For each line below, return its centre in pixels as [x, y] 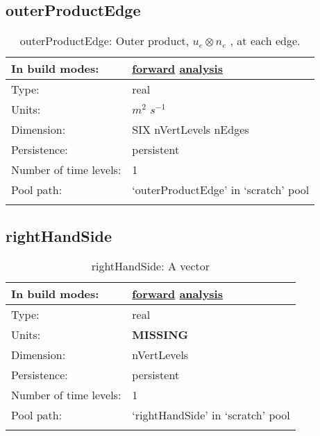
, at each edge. [265, 41]
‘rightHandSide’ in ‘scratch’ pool [211, 415]
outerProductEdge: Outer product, [104, 41]
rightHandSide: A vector [151, 266]
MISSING [160, 335]
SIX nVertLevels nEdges [191, 130]
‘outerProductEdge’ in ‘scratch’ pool [221, 190]
